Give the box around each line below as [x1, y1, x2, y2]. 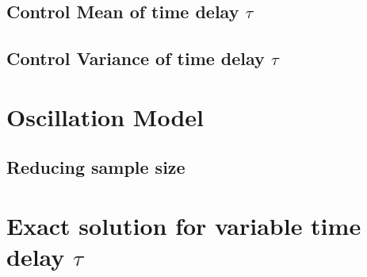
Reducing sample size [6, 155, 185, 179]
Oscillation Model [6, 100, 204, 133]
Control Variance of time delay [6, 46, 265, 71]
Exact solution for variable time [6, 209, 361, 241]
